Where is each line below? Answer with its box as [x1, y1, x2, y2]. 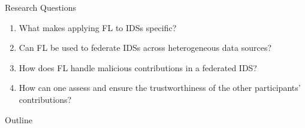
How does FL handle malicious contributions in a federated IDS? [19, 61, 257, 74]
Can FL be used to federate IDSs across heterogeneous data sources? [19, 41, 272, 54]
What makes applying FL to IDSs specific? [19, 21, 177, 33]
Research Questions [5, 1, 77, 13]
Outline [5, 113, 32, 126]
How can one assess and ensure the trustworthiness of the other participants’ [19, 81, 301, 94]
